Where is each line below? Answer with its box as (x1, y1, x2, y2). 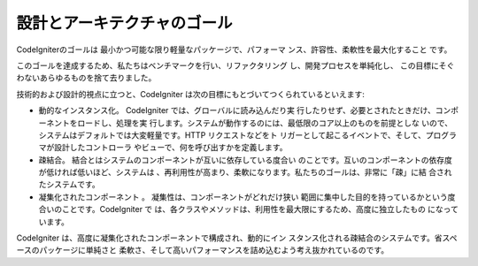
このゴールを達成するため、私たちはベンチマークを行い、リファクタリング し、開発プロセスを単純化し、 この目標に (16, 60, 440, 71)
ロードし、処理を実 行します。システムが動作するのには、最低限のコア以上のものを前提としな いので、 (76, 118, 453, 128)
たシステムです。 (38, 179, 101, 190)
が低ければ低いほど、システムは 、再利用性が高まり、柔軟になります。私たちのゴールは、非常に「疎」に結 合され (38, 167, 452, 178)
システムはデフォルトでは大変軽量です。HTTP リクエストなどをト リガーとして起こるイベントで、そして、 (38, 129, 427, 141)
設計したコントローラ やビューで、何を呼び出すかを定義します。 (53, 142, 288, 153)
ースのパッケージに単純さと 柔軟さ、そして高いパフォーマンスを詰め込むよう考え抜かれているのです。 (16, 245, 389, 255)
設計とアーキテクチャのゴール (16, 13, 234, 33)
